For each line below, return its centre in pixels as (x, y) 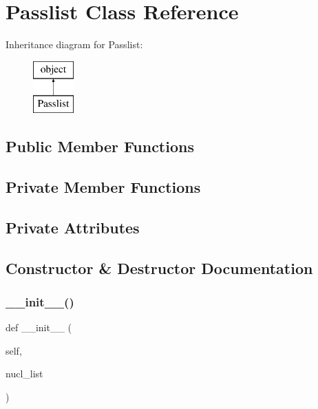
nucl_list (24, 374)
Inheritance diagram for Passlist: (74, 44)
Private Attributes (73, 227)
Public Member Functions (100, 146)
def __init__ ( (39, 327)
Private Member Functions (103, 187)
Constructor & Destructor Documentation (159, 268)
